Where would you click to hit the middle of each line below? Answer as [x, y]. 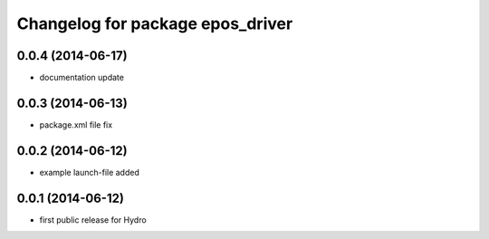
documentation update [81, 78]
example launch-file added [89, 172]
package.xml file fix [76, 124]
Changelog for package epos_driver [155, 24]
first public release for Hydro [93, 220]
